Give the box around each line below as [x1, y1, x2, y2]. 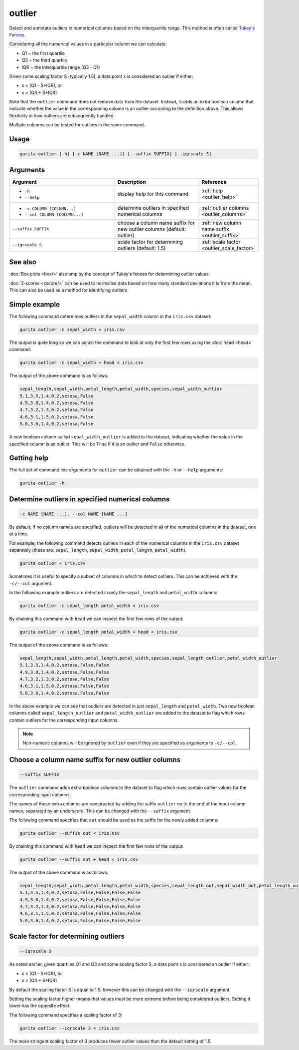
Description [117, 178, 147, 185]
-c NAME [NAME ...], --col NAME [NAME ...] [19, 511, 128, 517]
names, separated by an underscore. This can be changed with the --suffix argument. [9, 808, 191, 814]
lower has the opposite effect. [9, 1003, 71, 1009]
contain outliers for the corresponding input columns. [9, 717, 119, 723]
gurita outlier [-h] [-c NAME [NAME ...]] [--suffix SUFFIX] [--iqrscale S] [19, 151, 212, 157]
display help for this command [117, 190, 189, 197]
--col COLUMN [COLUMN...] [24, 212, 84, 217]
